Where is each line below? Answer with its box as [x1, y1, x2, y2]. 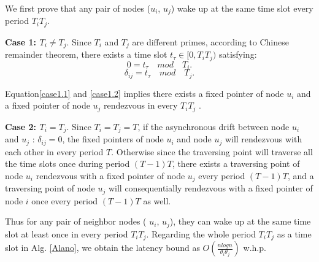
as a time [277, 227, 312, 240]
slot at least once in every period [5, 227, 128, 240]
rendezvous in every [104, 99, 178, 112]
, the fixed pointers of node [62, 133, 164, 145]
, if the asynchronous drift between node [137, 120, 290, 133]
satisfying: [218, 48, 257, 61]
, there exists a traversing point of [172, 157, 300, 170]
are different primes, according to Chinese [132, 35, 289, 48]
